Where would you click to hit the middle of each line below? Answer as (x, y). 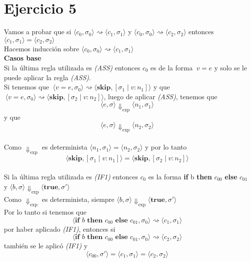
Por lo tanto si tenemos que (45, 212)
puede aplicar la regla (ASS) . (47, 77)
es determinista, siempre (78, 199)
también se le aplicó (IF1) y (46, 246)
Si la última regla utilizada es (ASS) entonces (72, 67)
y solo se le (231, 67)
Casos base (23, 58)
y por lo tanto (166, 147)
